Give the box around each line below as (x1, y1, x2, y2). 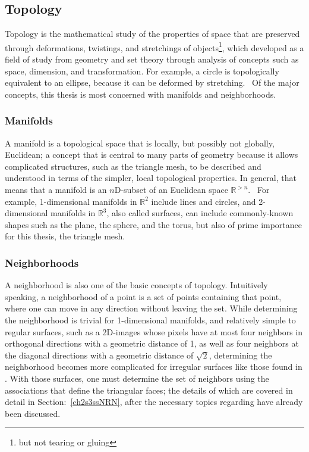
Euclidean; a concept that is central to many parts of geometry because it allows (5, 148, 298, 161)
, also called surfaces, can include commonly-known (106, 207, 294, 219)
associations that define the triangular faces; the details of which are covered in (5, 384, 293, 396)
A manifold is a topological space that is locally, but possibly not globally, (5, 136, 275, 149)
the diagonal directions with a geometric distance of (5, 348, 194, 361)
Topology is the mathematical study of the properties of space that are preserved (5, 27, 300, 40)
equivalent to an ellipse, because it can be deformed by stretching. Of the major (5, 76, 299, 89)
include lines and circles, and (151, 195, 256, 207)
